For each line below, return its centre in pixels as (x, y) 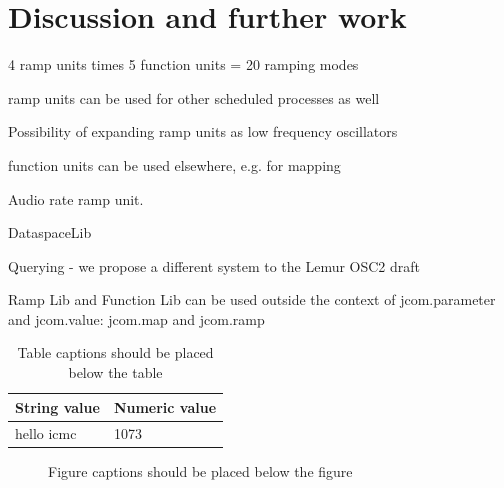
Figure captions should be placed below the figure (200, 470)
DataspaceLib (50, 232)
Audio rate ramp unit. (76, 198)
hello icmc (46, 432)
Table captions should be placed (115, 352)
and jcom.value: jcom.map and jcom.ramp (136, 318)
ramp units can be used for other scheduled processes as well (194, 97)
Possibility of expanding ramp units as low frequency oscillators (203, 131)
